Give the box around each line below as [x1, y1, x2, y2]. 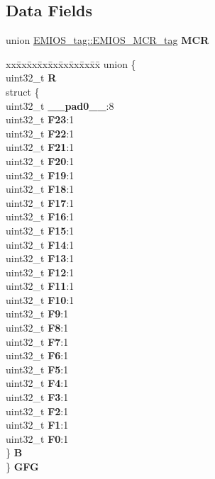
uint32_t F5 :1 [6, 361, 69, 376]
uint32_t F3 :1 [6, 390, 69, 405]
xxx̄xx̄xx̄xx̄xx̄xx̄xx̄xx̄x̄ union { [6, 56, 136, 71]
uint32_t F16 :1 [6, 209, 75, 224]
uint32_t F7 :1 [6, 334, 69, 349]
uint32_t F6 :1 [6, 348, 69, 363]
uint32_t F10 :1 [6, 292, 75, 307]
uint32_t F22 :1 [6, 125, 75, 140]
